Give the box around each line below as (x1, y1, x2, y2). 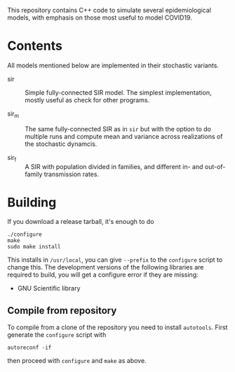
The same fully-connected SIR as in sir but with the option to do (25, 124, 212, 133)
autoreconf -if (7, 344, 52, 352)
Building (7, 194, 57, 210)
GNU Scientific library (17, 284, 81, 293)
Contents (7, 38, 63, 54)
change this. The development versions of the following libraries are (7, 263, 204, 272)
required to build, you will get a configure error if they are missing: (7, 270, 199, 279)
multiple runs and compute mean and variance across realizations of (25, 132, 223, 140)
